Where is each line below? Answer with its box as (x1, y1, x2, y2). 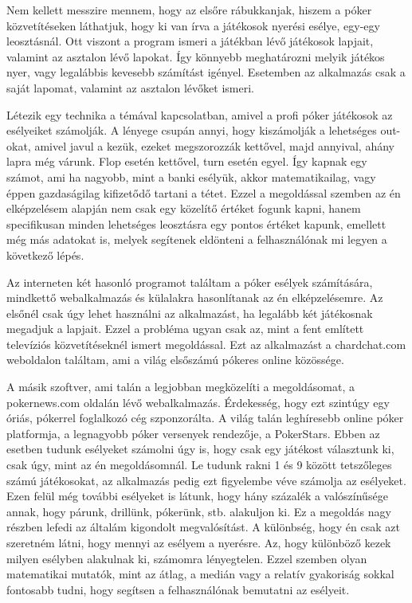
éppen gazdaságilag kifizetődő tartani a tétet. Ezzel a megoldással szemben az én (6, 184, 401, 201)
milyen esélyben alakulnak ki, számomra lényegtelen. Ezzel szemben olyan (6, 550, 367, 566)
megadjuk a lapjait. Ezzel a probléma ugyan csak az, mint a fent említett (6, 320, 364, 337)
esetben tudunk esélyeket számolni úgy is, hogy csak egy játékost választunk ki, (6, 441, 394, 457)
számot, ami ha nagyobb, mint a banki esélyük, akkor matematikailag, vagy (6, 168, 376, 185)
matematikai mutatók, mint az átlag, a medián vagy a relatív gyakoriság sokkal (6, 566, 394, 582)
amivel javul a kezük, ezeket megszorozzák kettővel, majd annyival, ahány (34, 137, 394, 154)
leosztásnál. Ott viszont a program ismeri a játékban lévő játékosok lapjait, (6, 33, 374, 49)
